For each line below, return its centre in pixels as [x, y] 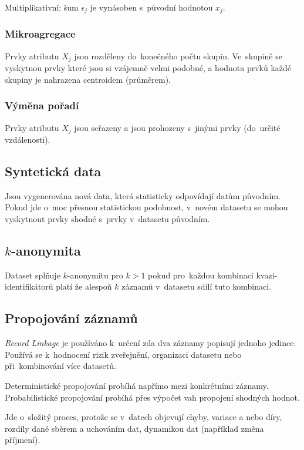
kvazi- [267, 275]
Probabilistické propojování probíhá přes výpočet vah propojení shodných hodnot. [152, 397]
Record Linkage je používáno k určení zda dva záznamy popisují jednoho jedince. [151, 343]
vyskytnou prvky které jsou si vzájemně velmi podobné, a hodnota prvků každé [148, 68]
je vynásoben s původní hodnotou [151, 7]
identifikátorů [29, 286]
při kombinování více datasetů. [60, 366]
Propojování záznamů [71, 318]
